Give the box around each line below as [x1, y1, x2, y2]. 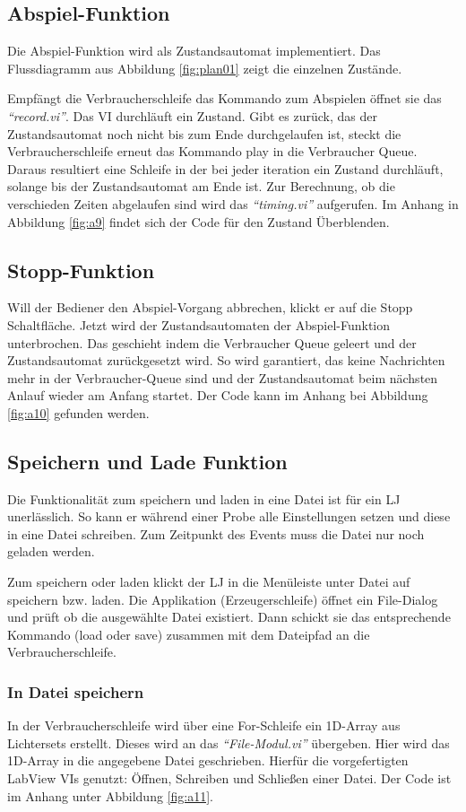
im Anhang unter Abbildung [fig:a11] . [7, 786, 213, 805]
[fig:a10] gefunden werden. [7, 403, 150, 422]
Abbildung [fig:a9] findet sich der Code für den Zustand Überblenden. [7, 212, 390, 231]
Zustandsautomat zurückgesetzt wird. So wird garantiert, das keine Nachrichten [7, 351, 445, 370]
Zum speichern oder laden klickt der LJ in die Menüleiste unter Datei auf [7, 572, 410, 591]
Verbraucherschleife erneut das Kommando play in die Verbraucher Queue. [7, 142, 418, 161]
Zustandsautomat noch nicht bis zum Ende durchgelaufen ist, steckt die [7, 124, 401, 143]
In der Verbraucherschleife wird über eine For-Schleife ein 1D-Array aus [7, 716, 401, 735]
